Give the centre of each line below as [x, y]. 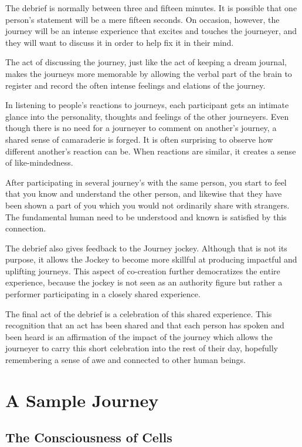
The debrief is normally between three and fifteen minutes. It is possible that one [151, 8]
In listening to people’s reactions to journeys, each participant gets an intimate [147, 105]
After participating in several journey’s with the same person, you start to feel [146, 182]
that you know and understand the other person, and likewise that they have [144, 194]
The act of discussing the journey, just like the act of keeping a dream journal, [146, 62]
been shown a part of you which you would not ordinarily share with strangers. [147, 205]
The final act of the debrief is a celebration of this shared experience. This [139, 313]
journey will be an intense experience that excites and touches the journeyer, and [151, 31]
